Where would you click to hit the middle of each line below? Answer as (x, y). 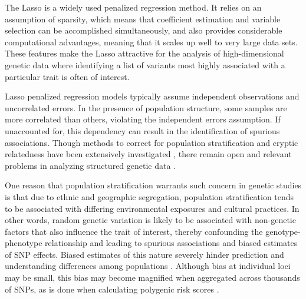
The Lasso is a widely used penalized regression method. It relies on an (133, 7)
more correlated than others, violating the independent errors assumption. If (143, 119)
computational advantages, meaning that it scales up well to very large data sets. (151, 41)
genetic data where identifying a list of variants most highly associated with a (145, 64)
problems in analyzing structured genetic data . (91, 165)
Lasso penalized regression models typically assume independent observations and (152, 96)
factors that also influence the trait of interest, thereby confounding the (134, 231)
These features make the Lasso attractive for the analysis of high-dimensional (144, 53)
